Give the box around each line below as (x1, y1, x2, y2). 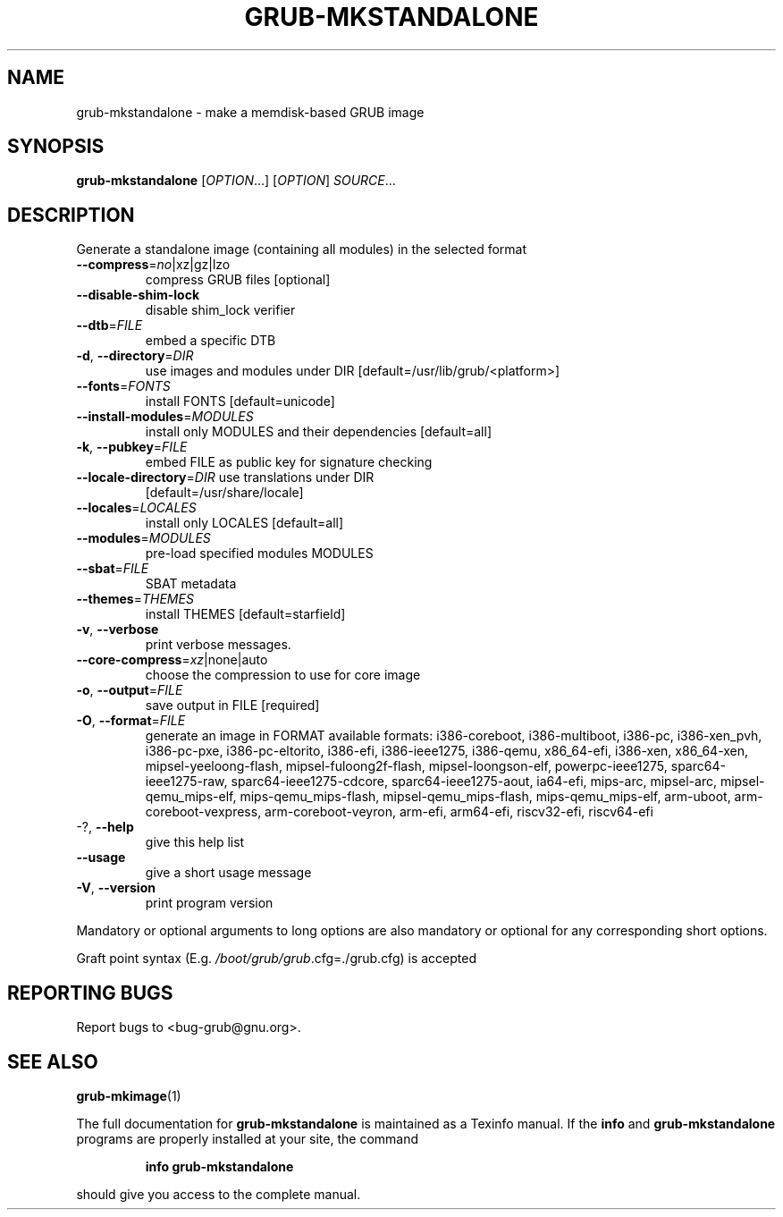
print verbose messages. (145, 637, 291, 653)
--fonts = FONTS (76, 378, 171, 394)
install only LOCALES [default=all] (145, 515, 344, 531)
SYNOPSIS (7, 135, 105, 158)
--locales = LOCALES (76, 500, 197, 516)
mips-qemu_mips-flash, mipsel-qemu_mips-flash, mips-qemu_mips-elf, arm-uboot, (240, 789, 731, 805)
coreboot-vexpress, (145, 804, 262, 820)
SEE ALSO (7, 1050, 98, 1073)
